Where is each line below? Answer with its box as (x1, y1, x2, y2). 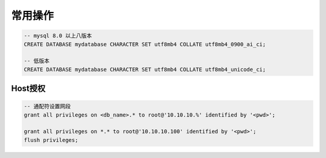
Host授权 (11, 84, 46, 94)
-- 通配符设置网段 (24, 103, 71, 110)
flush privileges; (24, 136, 78, 144)
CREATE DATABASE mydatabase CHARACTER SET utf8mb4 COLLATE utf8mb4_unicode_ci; (24, 66, 266, 73)
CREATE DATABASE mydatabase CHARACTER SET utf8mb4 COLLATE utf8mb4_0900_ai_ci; (24, 41, 266, 47)
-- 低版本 (24, 58, 50, 64)
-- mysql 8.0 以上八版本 (24, 32, 92, 39)
